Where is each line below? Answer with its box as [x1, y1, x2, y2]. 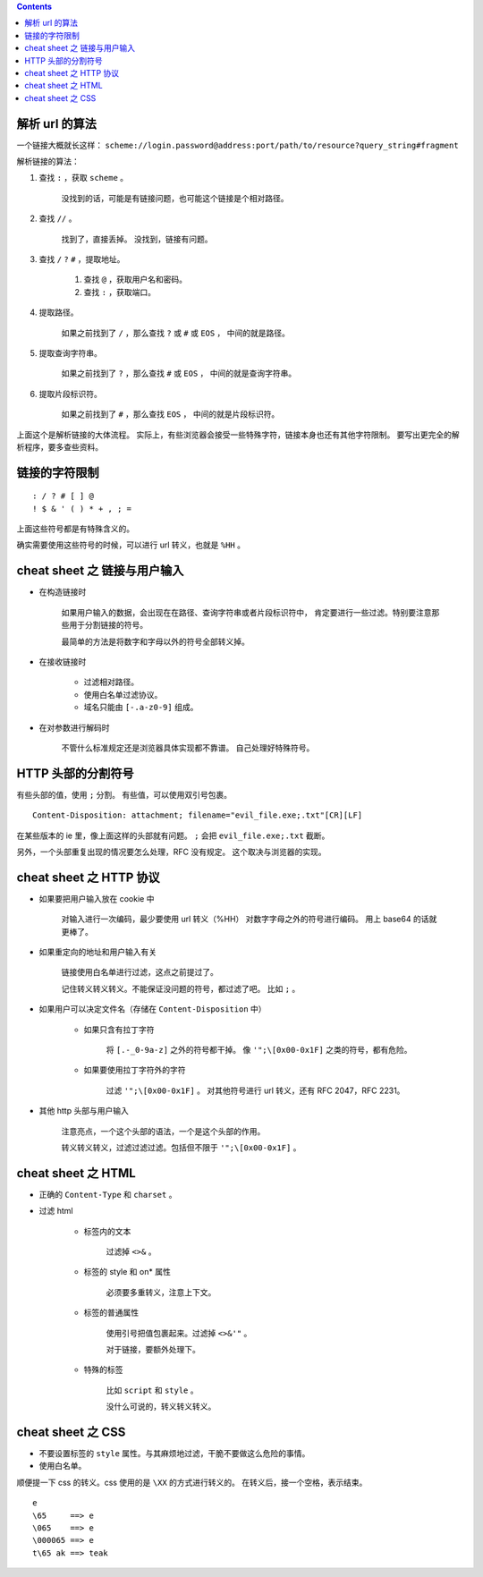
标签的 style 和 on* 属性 [83, 1267, 172, 1277]
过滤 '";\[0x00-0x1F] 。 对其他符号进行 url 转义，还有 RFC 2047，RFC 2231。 [106, 1085, 405, 1096]
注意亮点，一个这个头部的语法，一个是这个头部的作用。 [61, 1125, 266, 1136]
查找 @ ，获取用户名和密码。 [83, 274, 188, 285]
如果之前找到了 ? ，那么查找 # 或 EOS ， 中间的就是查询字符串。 [61, 368, 297, 379]
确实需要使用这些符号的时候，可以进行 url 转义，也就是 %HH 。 [16, 539, 246, 550]
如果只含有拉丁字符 [83, 1024, 155, 1035]
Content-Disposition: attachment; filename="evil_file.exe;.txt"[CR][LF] [32, 810, 363, 820]
